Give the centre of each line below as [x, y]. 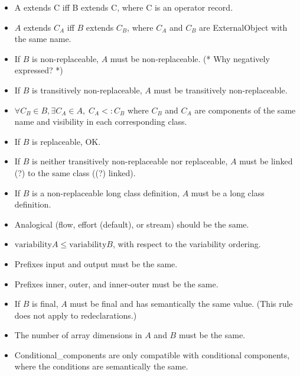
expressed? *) [39, 70]
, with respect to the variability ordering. [187, 244]
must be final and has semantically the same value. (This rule [181, 304]
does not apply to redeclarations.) [76, 315]
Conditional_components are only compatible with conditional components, [152, 354]
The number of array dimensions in [78, 335]
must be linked [266, 161]
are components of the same [245, 110]
